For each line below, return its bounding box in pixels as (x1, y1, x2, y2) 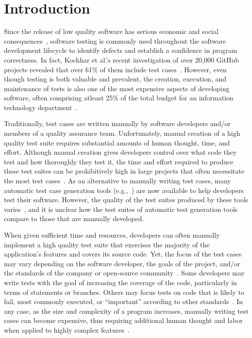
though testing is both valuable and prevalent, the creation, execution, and (4, 74, 226, 84)
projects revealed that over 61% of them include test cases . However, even (4, 64, 227, 74)
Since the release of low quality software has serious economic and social (4, 26, 218, 36)
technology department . (4, 102, 78, 112)
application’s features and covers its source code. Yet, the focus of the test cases (4, 249, 242, 259)
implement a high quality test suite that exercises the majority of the (4, 239, 210, 249)
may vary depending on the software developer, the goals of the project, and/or (4, 258, 240, 268)
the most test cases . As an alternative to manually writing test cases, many (4, 176, 231, 186)
